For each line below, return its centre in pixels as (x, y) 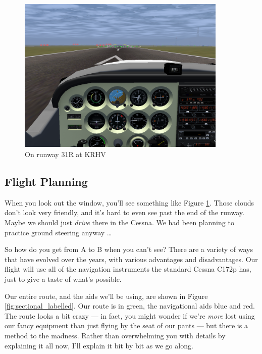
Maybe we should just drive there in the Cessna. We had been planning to (119, 222)
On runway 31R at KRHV (65, 154)
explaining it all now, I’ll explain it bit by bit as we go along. (99, 345)
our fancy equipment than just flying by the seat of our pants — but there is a (126, 325)
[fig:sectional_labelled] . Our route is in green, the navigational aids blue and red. (130, 306)
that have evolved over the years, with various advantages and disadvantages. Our (131, 259)
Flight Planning (46, 182)
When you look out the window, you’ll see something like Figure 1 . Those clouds (129, 202)
